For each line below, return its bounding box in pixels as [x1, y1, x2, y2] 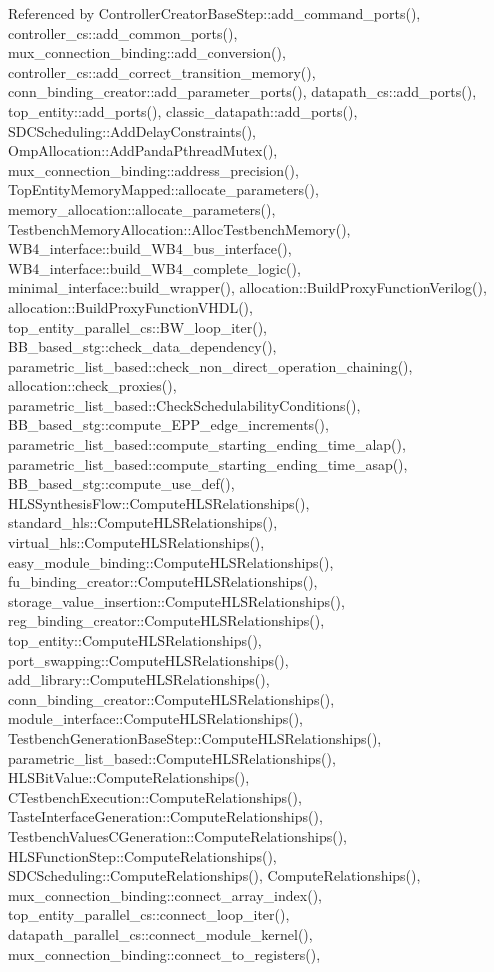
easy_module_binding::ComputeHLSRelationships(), [8, 551, 334, 572]
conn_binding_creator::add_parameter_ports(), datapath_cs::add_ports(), [8, 81, 477, 102]
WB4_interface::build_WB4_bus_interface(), [8, 238, 292, 259]
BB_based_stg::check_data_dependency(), [8, 336, 277, 357]
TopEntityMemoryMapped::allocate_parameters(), [8, 179, 319, 200]
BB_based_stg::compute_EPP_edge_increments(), [8, 414, 329, 435]
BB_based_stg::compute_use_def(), [8, 473, 235, 494]
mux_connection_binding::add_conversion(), [8, 42, 286, 63]
